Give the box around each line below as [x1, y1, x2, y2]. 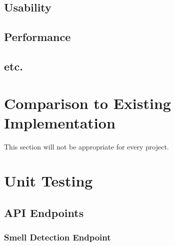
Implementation [4, 112, 115, 132]
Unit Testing [4, 170, 93, 191]
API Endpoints [4, 205, 84, 220]
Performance [4, 29, 71, 44]
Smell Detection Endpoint [4, 231, 111, 243]
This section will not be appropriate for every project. [4, 141, 169, 151]
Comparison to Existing [4, 92, 171, 113]
